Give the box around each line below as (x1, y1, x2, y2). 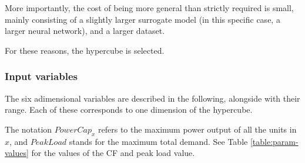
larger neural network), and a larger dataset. (5, 25, 165, 37)
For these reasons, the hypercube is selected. (5, 44, 165, 56)
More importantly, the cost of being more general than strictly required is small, (5, 2, 294, 13)
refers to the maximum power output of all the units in (98, 123, 297, 135)
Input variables (5, 69, 78, 84)
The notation (5, 123, 52, 135)
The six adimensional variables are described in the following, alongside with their (5, 92, 300, 104)
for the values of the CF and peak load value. (31, 147, 195, 159)
